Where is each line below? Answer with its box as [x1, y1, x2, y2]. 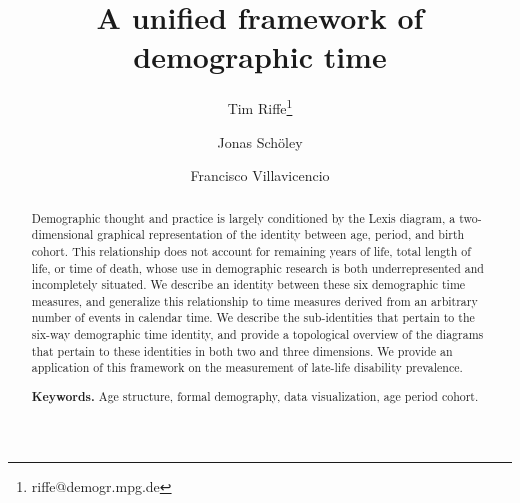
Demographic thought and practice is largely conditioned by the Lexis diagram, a [31, 209, 456, 226]
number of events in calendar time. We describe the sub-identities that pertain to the [31, 309, 475, 326]
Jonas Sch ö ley [217, 131, 303, 152]
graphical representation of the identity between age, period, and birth [97, 226, 465, 243]
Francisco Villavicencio [190, 165, 330, 186]
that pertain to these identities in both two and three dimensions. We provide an [31, 342, 453, 359]
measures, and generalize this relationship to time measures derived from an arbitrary [31, 292, 478, 309]
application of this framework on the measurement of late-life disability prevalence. [31, 359, 463, 376]
